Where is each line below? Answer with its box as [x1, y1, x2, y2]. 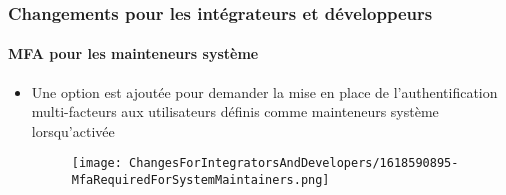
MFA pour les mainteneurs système [8, 43, 259, 64]
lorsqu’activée [31, 120, 115, 141]
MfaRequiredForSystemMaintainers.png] [71, 173, 330, 188]
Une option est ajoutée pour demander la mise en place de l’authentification [31, 81, 498, 102]
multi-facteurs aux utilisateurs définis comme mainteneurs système [31, 101, 439, 122]
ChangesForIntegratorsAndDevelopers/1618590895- [129, 156, 459, 171]
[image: [71, 156, 122, 171]
